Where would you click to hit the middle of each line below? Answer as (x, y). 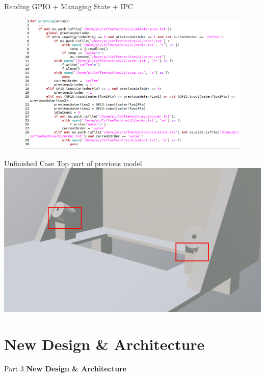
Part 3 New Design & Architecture (65, 368)
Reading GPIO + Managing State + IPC (69, 6)
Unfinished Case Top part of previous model (73, 163)
